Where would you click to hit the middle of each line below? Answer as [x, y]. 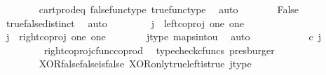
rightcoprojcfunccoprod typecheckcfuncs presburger [159, 50]
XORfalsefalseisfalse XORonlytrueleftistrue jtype [145, 64]
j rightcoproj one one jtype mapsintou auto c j [163, 36]
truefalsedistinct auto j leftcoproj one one [125, 23]
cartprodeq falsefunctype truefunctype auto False [169, 9]
